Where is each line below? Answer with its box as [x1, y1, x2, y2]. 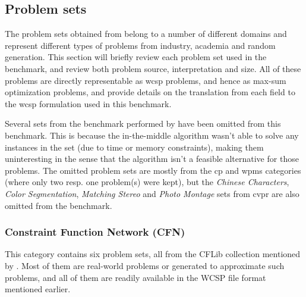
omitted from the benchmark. [5, 199, 112, 211]
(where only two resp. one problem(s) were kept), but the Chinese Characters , [5, 176, 289, 188]
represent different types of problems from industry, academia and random [5, 39, 276, 51]
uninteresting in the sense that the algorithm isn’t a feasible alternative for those [5, 152, 299, 165]
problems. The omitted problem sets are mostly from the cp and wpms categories [5, 164, 301, 176]
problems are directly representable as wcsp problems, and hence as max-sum [5, 74, 286, 86]
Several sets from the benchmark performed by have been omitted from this [5, 117, 281, 130]
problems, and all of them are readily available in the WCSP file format [5, 271, 266, 283]
